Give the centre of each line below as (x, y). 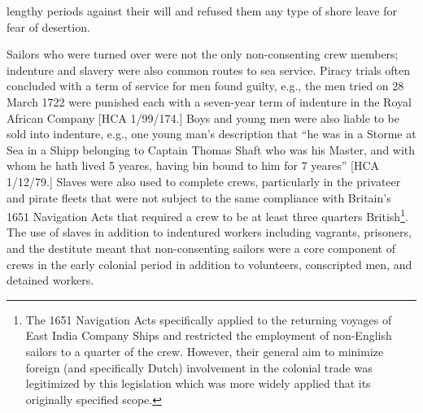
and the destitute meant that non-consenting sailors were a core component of (201, 248)
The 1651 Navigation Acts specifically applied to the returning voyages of (209, 319)
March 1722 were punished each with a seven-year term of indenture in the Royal (209, 101)
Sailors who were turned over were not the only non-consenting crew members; (203, 54)
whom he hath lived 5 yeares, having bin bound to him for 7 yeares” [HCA (193, 165)
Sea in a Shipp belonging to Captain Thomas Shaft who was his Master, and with (211, 149)
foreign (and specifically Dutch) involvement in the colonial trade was (199, 367)
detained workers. (50, 280)
